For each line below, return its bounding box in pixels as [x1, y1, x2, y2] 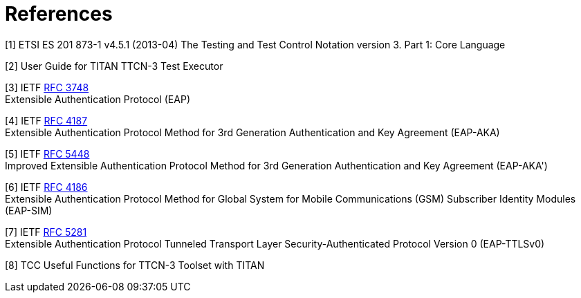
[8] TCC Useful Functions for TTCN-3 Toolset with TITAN [5, 259, 265, 271]
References [5, 2, 113, 26]
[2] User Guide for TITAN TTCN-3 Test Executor [5, 59, 223, 72]
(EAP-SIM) [5, 204, 53, 216]
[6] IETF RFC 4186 [5, 180, 88, 193]
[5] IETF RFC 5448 [5, 147, 90, 160]
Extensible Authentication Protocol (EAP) [5, 93, 190, 105]
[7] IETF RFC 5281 [5, 225, 87, 238]
